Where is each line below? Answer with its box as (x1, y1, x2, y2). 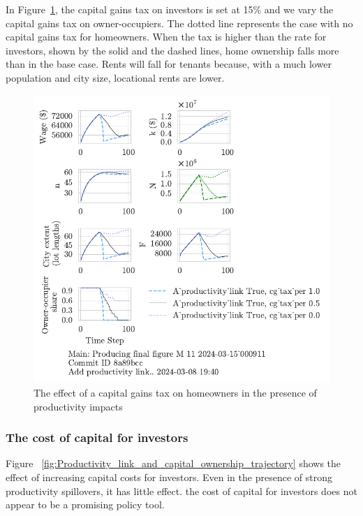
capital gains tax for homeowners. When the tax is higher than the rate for (6, 29, 327, 44)
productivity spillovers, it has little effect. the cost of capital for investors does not (6, 483, 357, 498)
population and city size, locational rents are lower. (6, 70, 225, 84)
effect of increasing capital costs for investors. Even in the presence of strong (6, 470, 332, 485)
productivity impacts (34, 399, 123, 413)
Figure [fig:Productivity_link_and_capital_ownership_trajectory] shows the (6, 456, 341, 471)
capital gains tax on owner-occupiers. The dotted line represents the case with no (6, 15, 353, 30)
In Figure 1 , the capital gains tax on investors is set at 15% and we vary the (6, 2, 334, 16)
